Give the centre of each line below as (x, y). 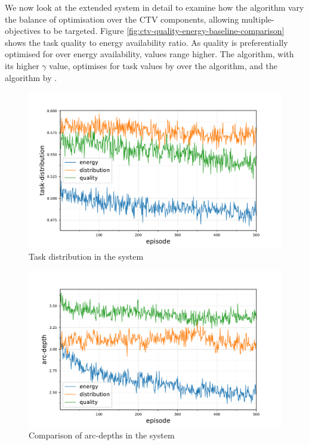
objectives (23, 31)
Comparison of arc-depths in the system (102, 435)
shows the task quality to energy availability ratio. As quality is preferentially (146, 42)
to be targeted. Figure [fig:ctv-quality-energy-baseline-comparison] (164, 31)
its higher (22, 65)
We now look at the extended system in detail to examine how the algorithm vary (154, 7)
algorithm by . (31, 77)
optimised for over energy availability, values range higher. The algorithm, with (149, 54)
